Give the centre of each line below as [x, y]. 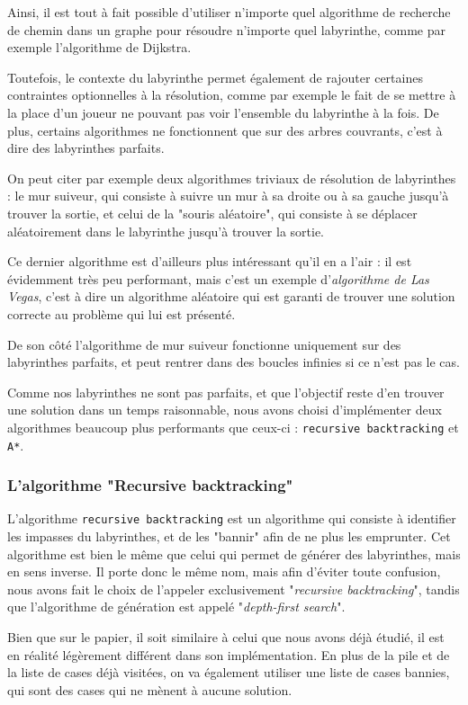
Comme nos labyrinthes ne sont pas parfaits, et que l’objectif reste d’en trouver [226, 392]
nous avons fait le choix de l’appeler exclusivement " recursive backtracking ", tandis [234, 589]
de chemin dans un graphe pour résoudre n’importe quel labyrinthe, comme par [226, 29]
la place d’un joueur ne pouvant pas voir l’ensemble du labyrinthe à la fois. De [223, 112]
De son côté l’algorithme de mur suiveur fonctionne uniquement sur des [204, 344]
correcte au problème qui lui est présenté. [121, 313]
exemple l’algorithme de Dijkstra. [99, 47]
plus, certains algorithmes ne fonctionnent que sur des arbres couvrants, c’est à [225, 130]
